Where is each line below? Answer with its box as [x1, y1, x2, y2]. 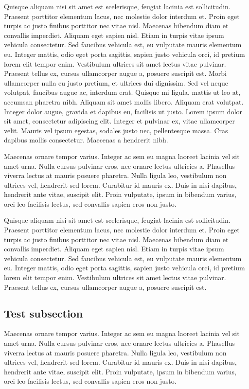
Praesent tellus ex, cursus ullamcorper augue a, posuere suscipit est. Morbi [4, 68, 227, 78]
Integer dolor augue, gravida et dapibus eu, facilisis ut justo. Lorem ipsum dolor [4, 106, 243, 116]
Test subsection [4, 305, 83, 320]
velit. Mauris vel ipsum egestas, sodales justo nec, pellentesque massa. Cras [4, 125, 228, 135]
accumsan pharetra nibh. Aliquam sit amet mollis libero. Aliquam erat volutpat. [4, 96, 244, 106]
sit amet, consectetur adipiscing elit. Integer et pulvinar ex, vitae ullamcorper [4, 116, 235, 126]
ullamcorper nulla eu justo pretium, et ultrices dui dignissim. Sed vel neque [4, 77, 228, 88]
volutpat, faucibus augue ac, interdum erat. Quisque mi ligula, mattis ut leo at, [4, 87, 241, 97]
